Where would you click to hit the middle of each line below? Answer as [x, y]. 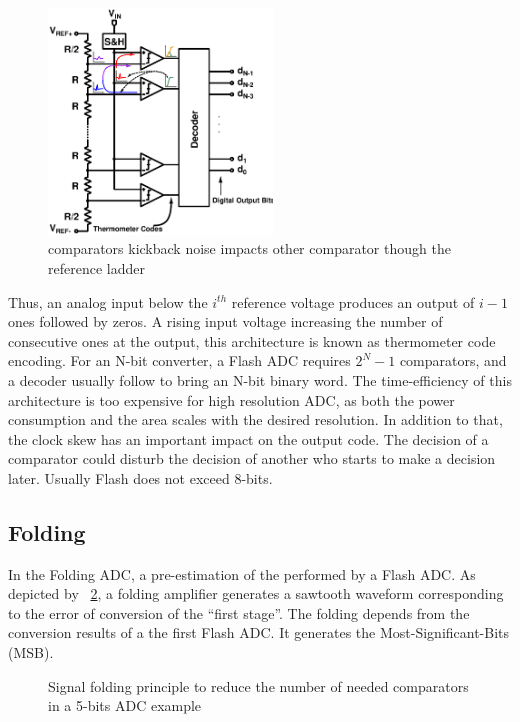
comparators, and [453, 360]
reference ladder [96, 267]
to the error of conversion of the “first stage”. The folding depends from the [239, 612]
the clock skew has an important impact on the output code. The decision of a [248, 438]
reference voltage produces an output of [353, 301]
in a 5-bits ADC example [125, 705]
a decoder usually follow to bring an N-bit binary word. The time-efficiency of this [260, 379]
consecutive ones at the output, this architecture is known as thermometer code [252, 340]
